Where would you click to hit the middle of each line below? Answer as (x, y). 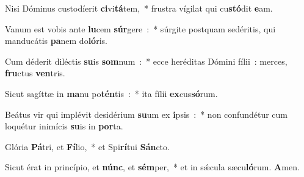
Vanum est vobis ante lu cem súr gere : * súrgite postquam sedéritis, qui (140, 28)
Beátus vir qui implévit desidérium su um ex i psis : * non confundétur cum (146, 114)
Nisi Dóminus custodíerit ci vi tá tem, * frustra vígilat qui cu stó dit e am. (139, 8)
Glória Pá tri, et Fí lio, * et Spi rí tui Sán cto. (87, 146)
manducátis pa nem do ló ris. (56, 41)
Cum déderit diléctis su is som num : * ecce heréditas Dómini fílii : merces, (146, 61)
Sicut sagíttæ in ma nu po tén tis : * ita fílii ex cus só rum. (111, 93)
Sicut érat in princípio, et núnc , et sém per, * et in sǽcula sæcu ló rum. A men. (152, 167)
